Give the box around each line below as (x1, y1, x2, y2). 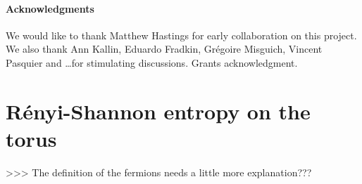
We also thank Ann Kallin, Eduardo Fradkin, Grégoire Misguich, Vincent (6, 41, 323, 56)
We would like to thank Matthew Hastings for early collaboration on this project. (6, 27, 357, 42)
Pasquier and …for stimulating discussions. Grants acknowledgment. (6, 55, 298, 70)
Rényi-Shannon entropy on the (6, 96, 311, 125)
